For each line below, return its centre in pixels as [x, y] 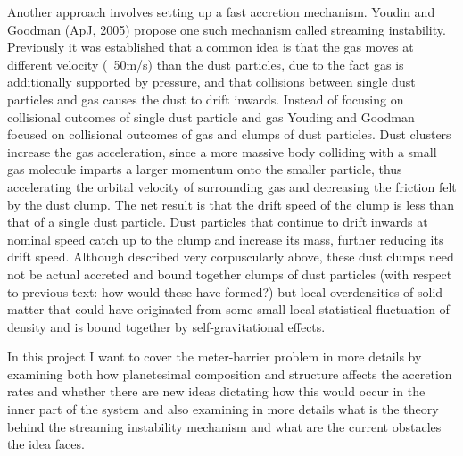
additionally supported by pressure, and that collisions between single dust [211, 82]
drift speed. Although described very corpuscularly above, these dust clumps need [231, 257]
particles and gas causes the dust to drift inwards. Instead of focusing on [206, 99]
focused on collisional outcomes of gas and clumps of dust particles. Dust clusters [229, 134]
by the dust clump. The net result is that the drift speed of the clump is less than [231, 204]
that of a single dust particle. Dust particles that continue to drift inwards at [218, 222]
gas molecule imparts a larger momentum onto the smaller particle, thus [205, 169]
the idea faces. [46, 444]
